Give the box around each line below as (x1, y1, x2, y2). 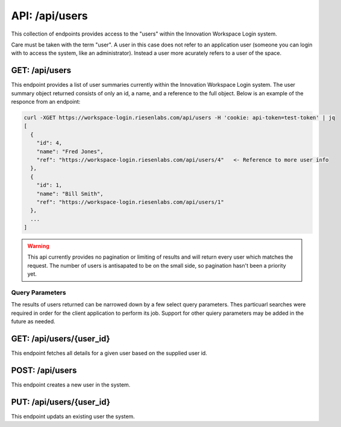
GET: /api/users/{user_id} (11, 334, 111, 344)
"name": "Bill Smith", (36, 190, 104, 197)
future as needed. (11, 318, 55, 325)
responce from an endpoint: (11, 98, 81, 106)
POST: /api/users (11, 365, 77, 375)
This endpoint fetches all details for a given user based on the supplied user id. (11, 350, 207, 357)
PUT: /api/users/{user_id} (11, 397, 111, 407)
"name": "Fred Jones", (36, 148, 104, 155)
